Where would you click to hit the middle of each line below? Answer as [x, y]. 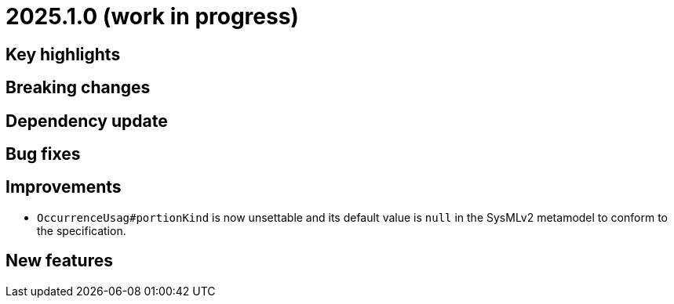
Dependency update [87, 121]
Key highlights [63, 54]
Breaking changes [78, 88]
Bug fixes [43, 154]
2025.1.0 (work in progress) [152, 16]
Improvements [64, 187]
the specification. [82, 230]
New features [59, 261]
